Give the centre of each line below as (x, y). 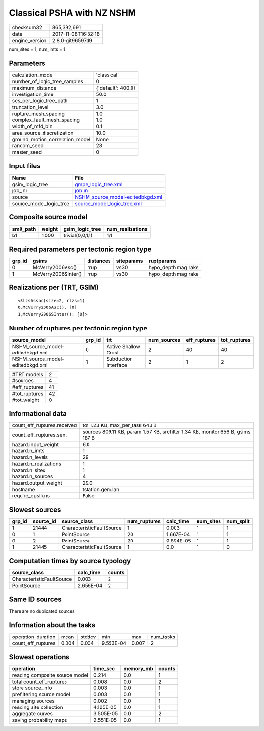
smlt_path (24, 229)
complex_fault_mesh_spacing (46, 120)
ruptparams (163, 261)
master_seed (27, 152)
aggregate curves (33, 714)
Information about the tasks (52, 625)
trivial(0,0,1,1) (78, 236)
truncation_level (30, 107)
